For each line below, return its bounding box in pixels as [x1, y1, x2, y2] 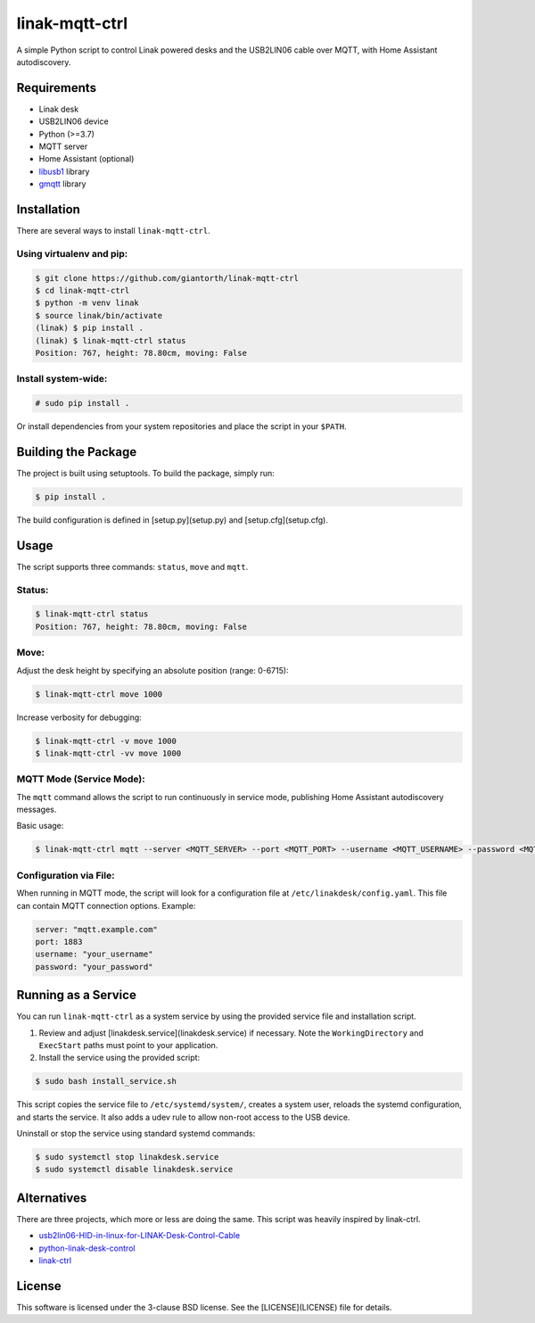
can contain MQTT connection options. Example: [16, 900, 196, 911]
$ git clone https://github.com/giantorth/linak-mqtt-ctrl [35, 273, 299, 283]
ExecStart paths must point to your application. [38, 1039, 218, 1050]
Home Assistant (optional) [38, 153, 135, 164]
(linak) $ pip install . [35, 323, 144, 334]
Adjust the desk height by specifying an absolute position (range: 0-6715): [16, 665, 289, 675]
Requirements [16, 80, 97, 95]
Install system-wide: [16, 373, 108, 385]
